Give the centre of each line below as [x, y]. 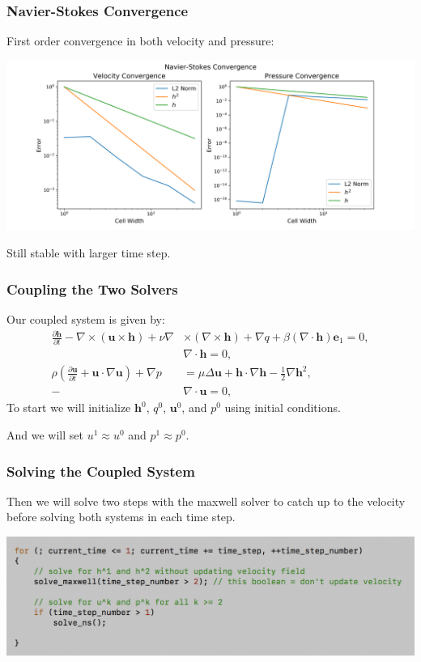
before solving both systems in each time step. [121, 517]
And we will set [45, 435]
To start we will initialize [69, 407]
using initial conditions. [283, 407]
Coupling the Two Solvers [92, 289]
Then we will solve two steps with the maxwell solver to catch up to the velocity [206, 501]
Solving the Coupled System [101, 471]
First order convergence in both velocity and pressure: [140, 41]
